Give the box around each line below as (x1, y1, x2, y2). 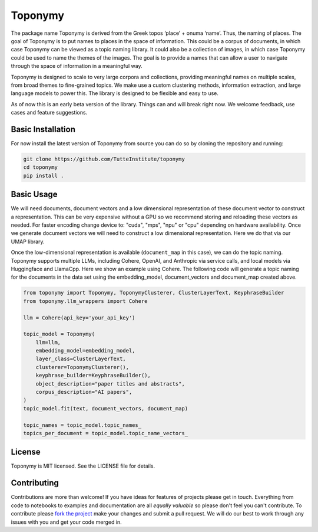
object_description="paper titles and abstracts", (35, 380, 185, 387)
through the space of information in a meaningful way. (11, 63, 143, 70)
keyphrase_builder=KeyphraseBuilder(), (35, 372, 151, 379)
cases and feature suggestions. (11, 109, 88, 116)
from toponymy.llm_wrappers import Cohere (23, 298, 148, 304)
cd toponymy (23, 164, 58, 171)
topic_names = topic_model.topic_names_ (23, 422, 141, 428)
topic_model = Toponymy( (23, 331, 95, 338)
